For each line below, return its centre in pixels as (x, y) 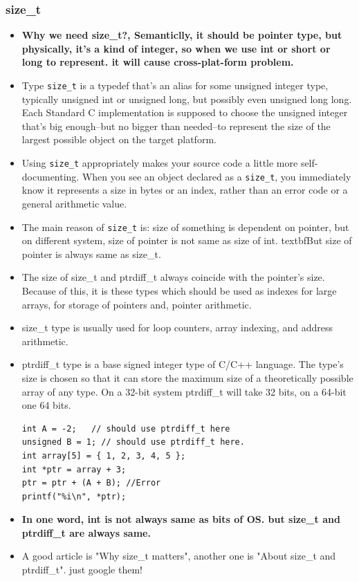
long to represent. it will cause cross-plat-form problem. (158, 62)
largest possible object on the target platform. (119, 139)
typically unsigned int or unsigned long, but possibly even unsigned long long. (187, 99)
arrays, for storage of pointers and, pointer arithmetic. (137, 304)
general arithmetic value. (74, 203)
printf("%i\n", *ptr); (74, 496)
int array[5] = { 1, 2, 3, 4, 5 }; (104, 455)
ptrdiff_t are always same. (86, 532)
